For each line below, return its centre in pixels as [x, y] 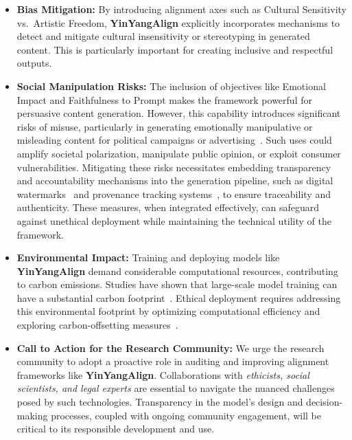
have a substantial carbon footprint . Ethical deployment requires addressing [179, 297]
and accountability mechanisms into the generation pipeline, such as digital [175, 180]
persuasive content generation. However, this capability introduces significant [179, 113]
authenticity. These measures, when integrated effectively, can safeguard [168, 207]
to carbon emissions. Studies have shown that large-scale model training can [177, 284]
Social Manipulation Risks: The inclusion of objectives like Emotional [171, 86]
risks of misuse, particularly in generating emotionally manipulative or [165, 126]
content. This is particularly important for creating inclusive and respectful [175, 49]
